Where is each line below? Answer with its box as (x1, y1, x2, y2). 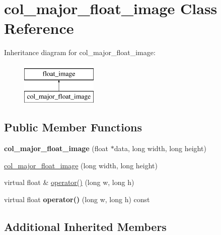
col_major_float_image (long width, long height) (4, 160, 158, 170)
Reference (4, 18, 74, 38)
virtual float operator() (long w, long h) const (4, 194, 150, 205)
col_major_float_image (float (4, 143, 109, 154)
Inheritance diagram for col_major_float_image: (4, 47, 156, 58)
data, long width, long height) (114, 143, 206, 154)
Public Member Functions (4, 119, 142, 135)
